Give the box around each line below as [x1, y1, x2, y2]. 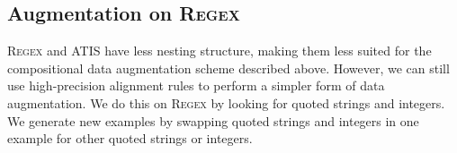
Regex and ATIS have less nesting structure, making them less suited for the [7, 41, 432, 60]
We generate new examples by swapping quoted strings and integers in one [7, 111, 419, 130]
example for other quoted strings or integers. [7, 129, 253, 148]
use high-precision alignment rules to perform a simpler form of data [7, 76, 385, 95]
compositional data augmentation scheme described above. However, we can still [7, 58, 450, 77]
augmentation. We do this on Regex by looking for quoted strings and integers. [7, 93, 445, 112]
